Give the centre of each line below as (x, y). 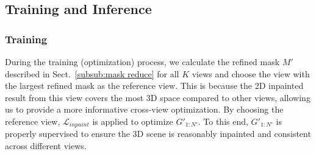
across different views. (46, 146)
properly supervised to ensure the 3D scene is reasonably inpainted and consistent (158, 134)
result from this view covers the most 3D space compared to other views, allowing (158, 97)
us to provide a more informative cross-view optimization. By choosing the (144, 109)
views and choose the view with (251, 73)
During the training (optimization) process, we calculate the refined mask (142, 61)
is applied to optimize (133, 121)
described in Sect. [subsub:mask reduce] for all (92, 73)
